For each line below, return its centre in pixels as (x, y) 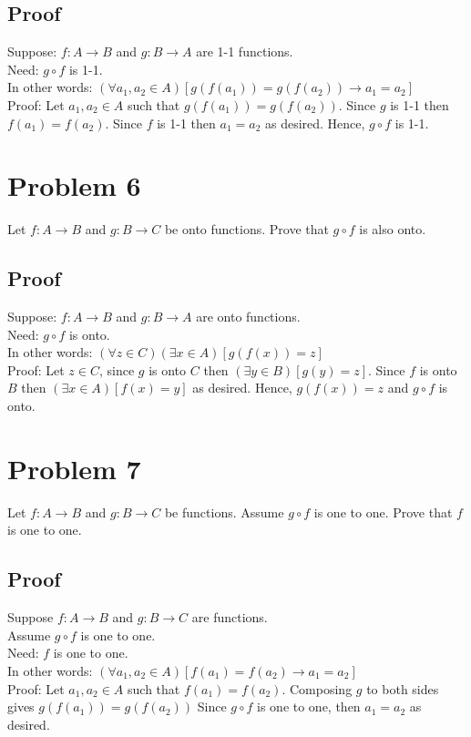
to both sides (403, 688)
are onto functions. (248, 317)
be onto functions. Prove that (246, 229)
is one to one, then (309, 706)
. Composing (317, 688)
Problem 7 (74, 468)
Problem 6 (74, 185)
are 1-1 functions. (245, 51)
